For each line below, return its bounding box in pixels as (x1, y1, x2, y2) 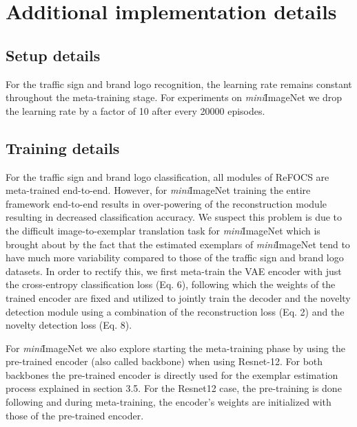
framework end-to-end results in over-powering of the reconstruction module (6, 196, 327, 210)
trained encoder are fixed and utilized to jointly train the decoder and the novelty (6, 290, 351, 305)
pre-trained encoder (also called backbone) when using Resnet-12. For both (6, 354, 323, 369)
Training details (6, 137, 120, 158)
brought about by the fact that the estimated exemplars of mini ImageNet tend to (6, 237, 350, 251)
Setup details (6, 44, 101, 65)
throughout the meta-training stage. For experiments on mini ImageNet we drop (6, 90, 343, 105)
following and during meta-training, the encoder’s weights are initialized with (6, 395, 331, 409)
